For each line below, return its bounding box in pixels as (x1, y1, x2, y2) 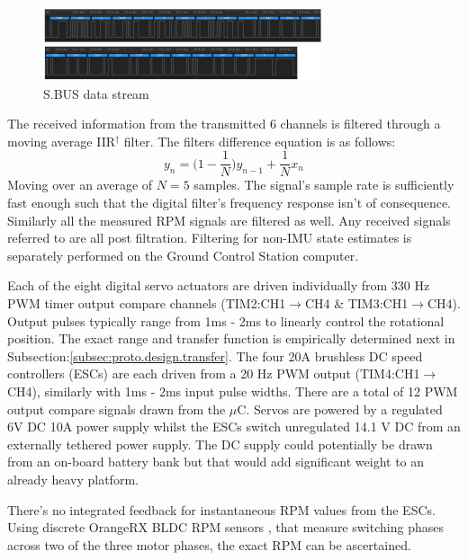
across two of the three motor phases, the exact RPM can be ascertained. (7, 535, 411, 554)
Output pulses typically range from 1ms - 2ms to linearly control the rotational (7, 311, 445, 330)
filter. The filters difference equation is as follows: (123, 131, 396, 150)
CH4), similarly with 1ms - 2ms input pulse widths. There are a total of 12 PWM (7, 381, 458, 400)
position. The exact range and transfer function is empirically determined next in (7, 329, 455, 348)
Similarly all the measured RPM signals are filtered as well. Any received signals (7, 210, 451, 229)
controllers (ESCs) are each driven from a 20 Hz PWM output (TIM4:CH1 (7, 364, 420, 383)
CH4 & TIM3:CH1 (304, 294, 409, 312)
